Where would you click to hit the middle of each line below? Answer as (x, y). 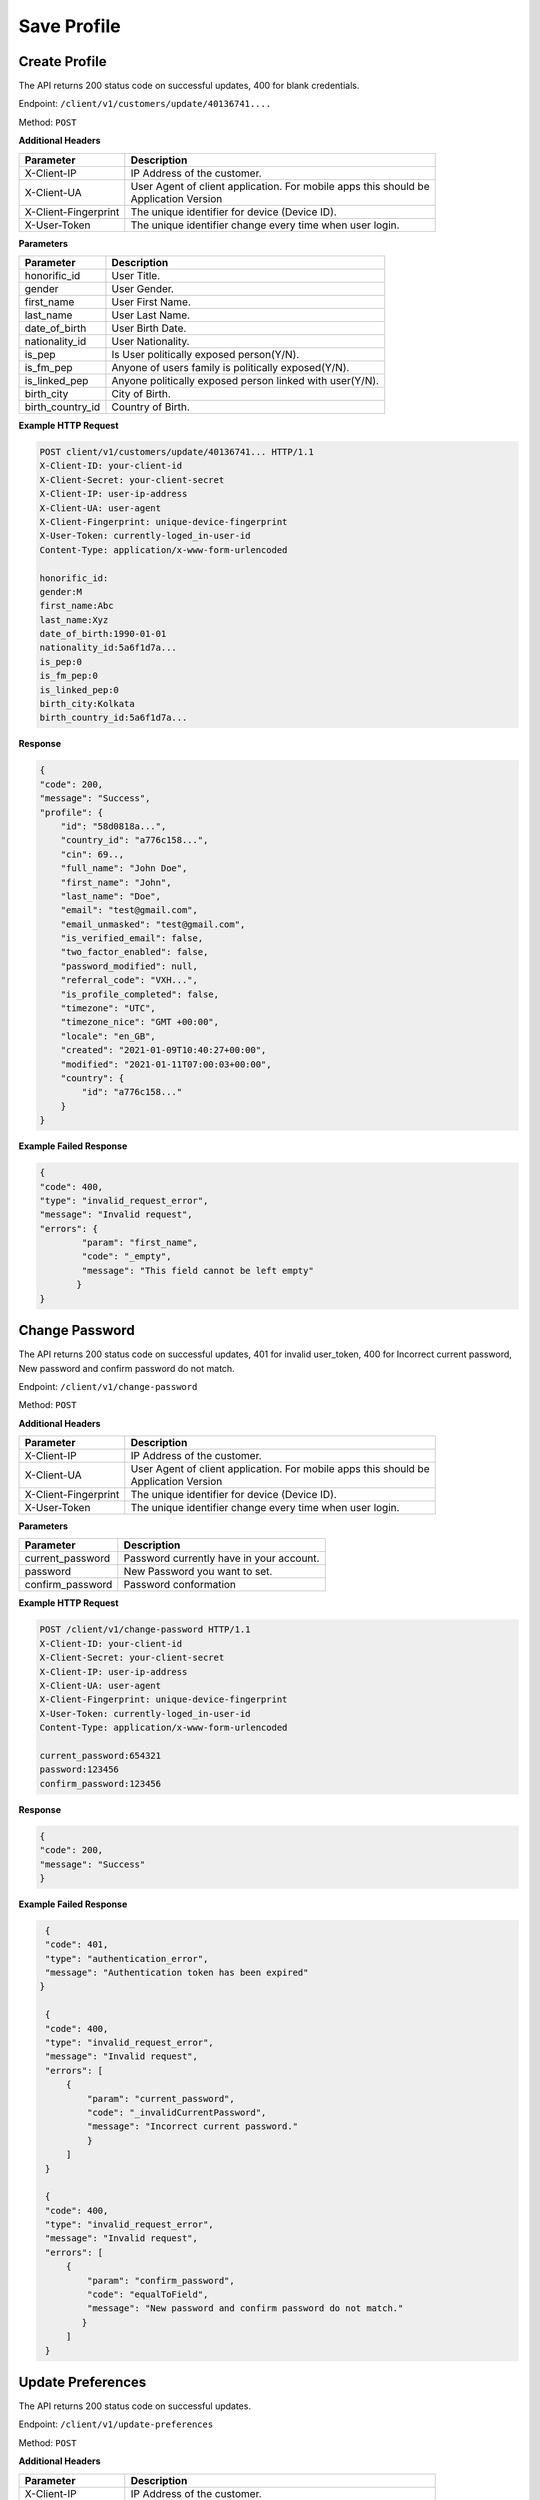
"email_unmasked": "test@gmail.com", (153, 924)
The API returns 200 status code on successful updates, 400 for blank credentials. (189, 86)
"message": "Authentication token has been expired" (177, 1973)
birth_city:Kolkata (87, 704)
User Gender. (143, 289)
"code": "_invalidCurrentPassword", (176, 2112)
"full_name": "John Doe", (124, 868)
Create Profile (62, 61)
